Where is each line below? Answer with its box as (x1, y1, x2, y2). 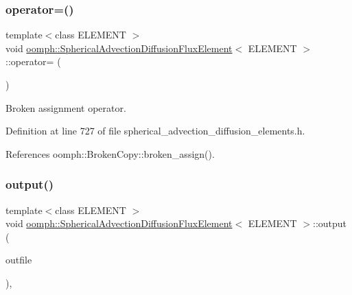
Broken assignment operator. (5, 100, 126, 115)
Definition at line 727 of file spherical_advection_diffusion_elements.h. (5, 123, 305, 138)
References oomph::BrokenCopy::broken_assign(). (5, 146, 215, 161)
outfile (5, 252, 32, 267)
